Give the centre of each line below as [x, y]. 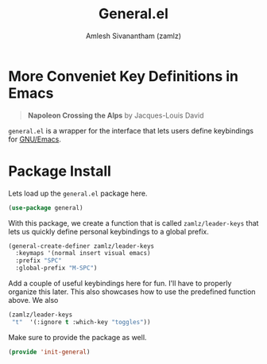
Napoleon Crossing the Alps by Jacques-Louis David [116, 115]
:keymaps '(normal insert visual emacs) [83, 254]
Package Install [60, 171]
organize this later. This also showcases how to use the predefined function [132, 292]
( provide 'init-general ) [49, 352]
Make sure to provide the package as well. [77, 337]
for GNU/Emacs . [35, 139]
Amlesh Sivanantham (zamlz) [133, 36]
